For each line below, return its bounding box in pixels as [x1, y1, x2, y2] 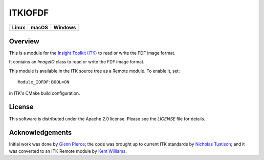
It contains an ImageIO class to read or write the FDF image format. [9, 59, 145, 65]
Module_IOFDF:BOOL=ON [18, 80, 69, 85]
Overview [9, 37, 40, 45]
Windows [53, 24, 76, 31]
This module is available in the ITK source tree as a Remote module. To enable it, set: [9, 68, 180, 74]
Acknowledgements [9, 128, 72, 137]
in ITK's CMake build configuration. [9, 90, 80, 96]
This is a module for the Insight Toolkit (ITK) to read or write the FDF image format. [9, 50, 176, 56]
